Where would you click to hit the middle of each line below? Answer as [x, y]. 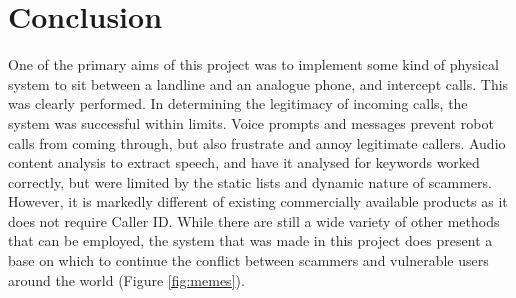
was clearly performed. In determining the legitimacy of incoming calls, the [238, 103]
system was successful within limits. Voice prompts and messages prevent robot [251, 122]
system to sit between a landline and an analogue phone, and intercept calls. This [258, 83]
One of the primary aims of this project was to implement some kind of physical [253, 64]
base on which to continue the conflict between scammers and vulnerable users [248, 260]
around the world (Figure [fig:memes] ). [126, 279]
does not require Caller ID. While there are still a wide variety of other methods [254, 220]
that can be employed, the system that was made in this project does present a [250, 240]
